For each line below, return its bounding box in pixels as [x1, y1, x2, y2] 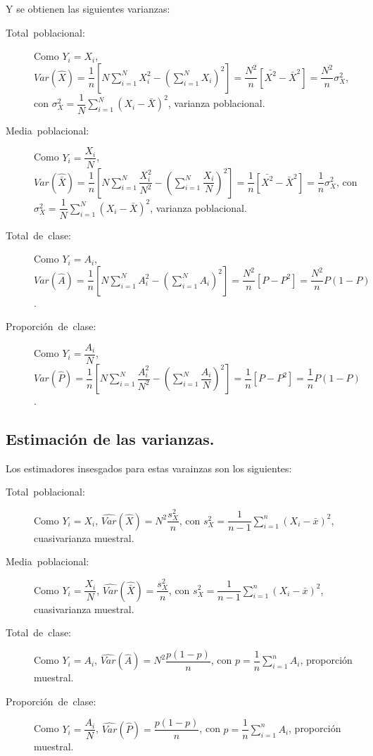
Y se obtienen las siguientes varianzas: [6, 1, 170, 15]
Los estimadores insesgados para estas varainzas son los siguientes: [6, 460, 292, 475]
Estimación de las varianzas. [6, 427, 215, 449]
